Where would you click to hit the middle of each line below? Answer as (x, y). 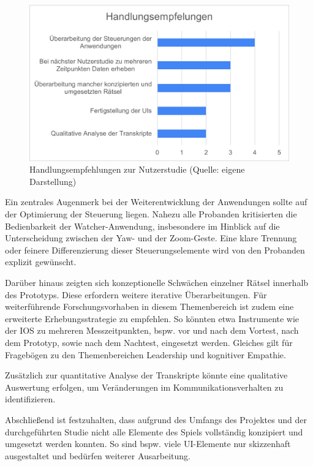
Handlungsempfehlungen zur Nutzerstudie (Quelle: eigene (137, 169)
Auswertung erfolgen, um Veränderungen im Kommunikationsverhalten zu (144, 387)
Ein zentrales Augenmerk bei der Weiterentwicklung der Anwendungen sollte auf (156, 202)
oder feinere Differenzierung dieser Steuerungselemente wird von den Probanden (155, 250)
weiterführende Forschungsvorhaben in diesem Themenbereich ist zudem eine (149, 306)
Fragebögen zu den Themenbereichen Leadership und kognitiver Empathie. (145, 354)
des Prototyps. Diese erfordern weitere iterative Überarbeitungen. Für (136, 294)
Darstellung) (53, 181)
